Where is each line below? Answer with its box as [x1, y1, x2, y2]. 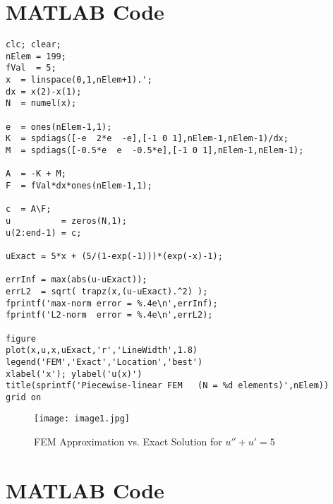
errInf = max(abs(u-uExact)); [6, 275, 147, 285]
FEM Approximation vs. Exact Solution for [34, 434, 222, 449]
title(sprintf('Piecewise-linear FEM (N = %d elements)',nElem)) [6, 380, 329, 391]
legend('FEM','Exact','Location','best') [6, 356, 203, 367]
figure [6, 333, 36, 344]
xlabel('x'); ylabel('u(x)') [6, 368, 143, 379]
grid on [6, 392, 42, 402]
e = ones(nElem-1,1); [6, 121, 112, 132]
